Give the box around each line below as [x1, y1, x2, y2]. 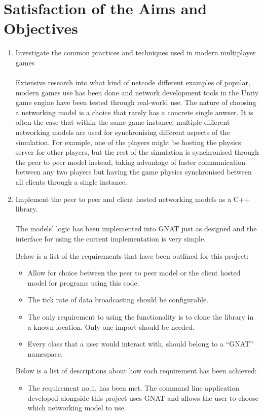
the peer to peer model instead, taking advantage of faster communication [15, 156, 246, 167]
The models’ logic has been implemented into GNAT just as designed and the [15, 223, 257, 234]
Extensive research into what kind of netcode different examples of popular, [15, 77, 250, 88]
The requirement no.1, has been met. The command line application [27, 382, 240, 393]
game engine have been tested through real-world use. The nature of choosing [15, 97, 256, 108]
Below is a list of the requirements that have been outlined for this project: [15, 250, 249, 261]
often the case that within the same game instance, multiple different [15, 117, 230, 127]
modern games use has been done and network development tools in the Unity [15, 87, 259, 97]
